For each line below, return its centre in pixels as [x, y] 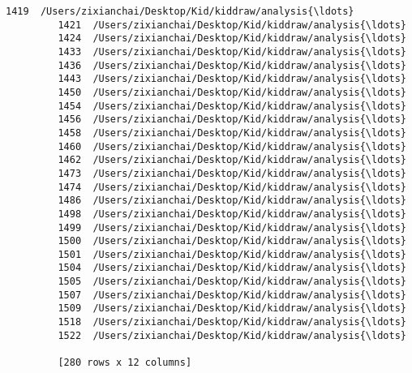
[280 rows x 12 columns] [125, 363]
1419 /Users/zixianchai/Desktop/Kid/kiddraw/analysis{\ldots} [180, 11]
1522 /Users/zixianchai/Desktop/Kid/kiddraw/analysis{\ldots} [232, 335]
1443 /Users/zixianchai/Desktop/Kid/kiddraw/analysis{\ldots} [232, 79]
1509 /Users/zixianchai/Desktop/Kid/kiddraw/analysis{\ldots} [232, 309]
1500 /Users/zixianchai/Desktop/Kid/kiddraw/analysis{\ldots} [232, 241]
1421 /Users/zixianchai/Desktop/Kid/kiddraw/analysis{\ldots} [232, 25]
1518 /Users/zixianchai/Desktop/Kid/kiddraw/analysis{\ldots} [232, 322]
